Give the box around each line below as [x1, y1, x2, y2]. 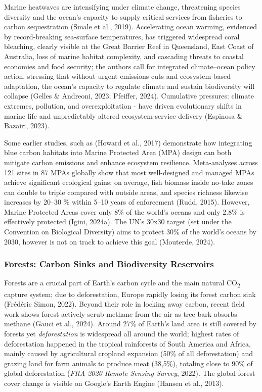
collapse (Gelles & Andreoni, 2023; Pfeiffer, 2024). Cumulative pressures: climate [4, 90, 254, 101]
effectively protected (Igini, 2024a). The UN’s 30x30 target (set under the [4, 216, 232, 227]
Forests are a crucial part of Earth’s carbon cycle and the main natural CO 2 [4, 277, 240, 289]
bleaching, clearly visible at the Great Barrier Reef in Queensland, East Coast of [4, 41, 254, 52]
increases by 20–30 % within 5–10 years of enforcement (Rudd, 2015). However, [4, 197, 250, 207]
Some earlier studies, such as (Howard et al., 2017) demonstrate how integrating [4, 137, 252, 148]
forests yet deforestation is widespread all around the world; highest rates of [4, 328, 239, 338]
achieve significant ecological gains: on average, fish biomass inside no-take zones [4, 177, 253, 187]
